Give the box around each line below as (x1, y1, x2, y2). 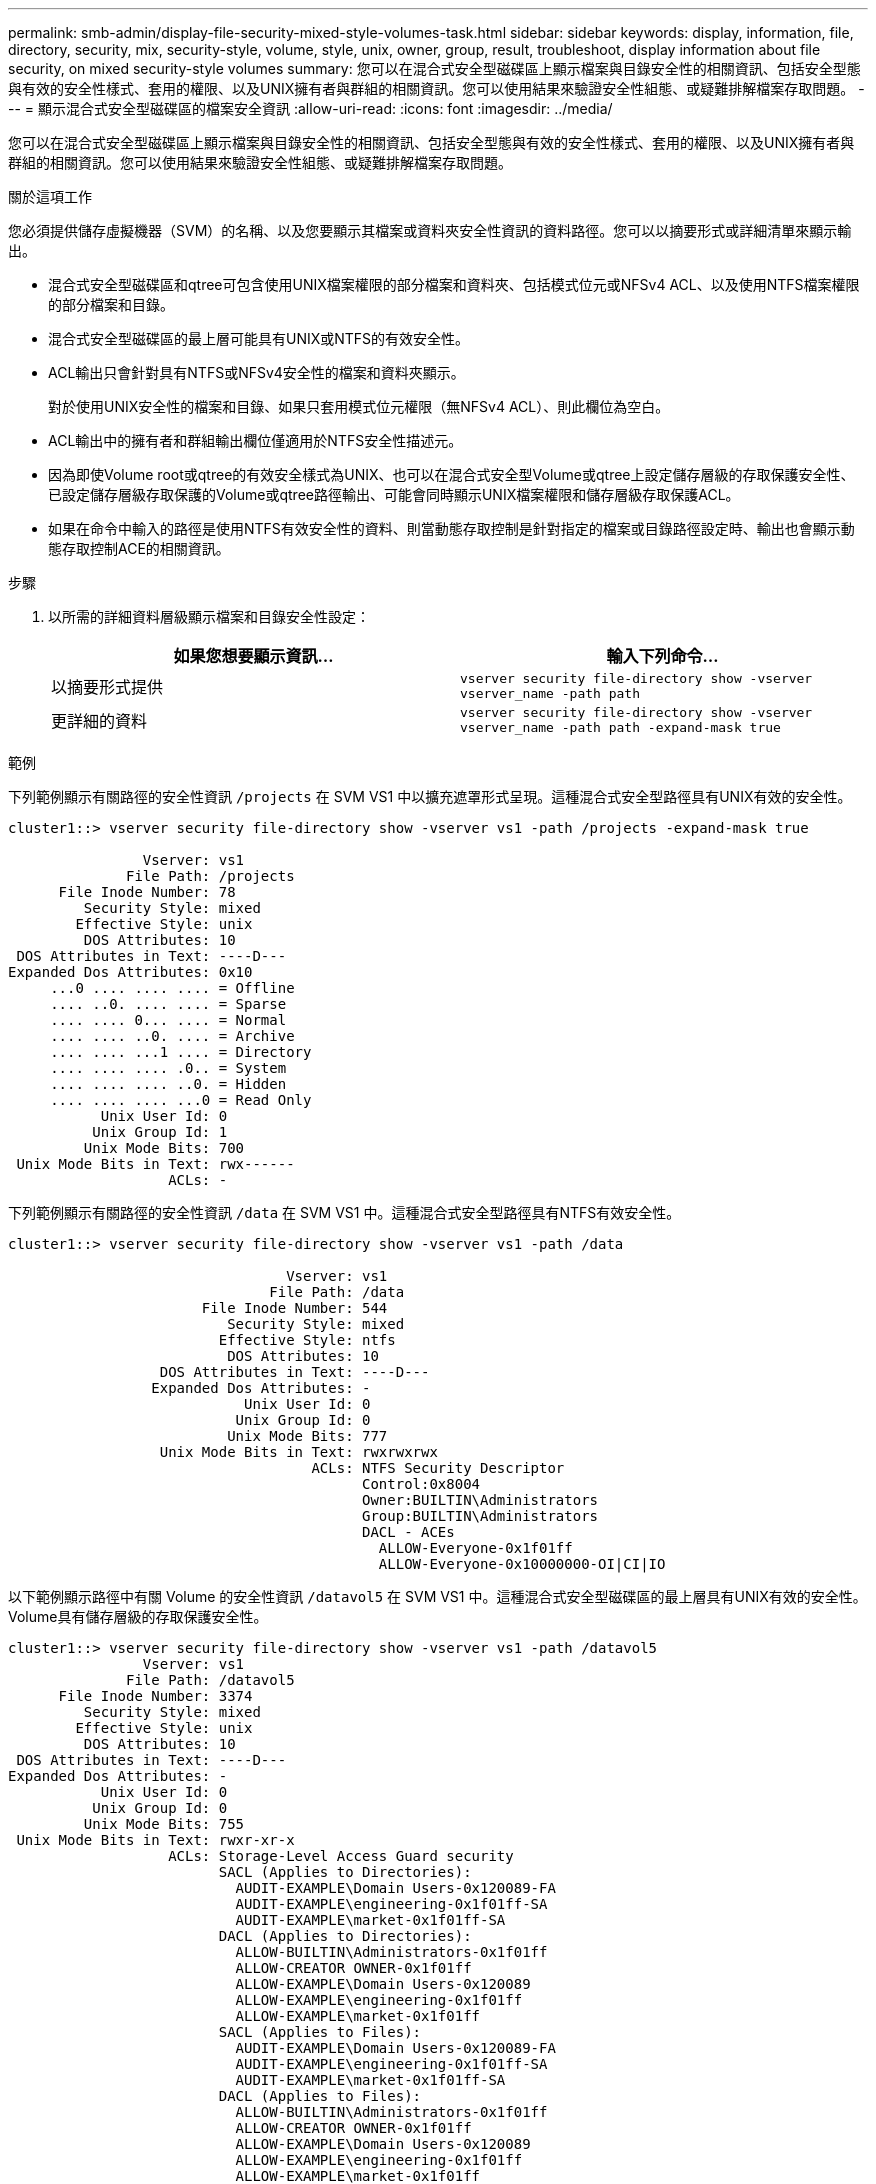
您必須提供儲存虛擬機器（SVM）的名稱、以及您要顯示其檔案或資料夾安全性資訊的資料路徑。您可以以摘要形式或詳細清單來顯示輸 (8, 222, 852, 239)
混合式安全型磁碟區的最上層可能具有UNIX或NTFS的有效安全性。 (48, 330, 470, 347)
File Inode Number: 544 (201, 1300, 388, 1316)
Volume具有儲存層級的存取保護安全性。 (8, 1608, 268, 1625)
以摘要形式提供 (51, 677, 164, 697)
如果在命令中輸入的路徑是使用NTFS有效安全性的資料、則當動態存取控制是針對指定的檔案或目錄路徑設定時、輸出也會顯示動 (48, 520, 855, 537)
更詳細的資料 (51, 711, 148, 731)
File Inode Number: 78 (58, 884, 236, 900)
